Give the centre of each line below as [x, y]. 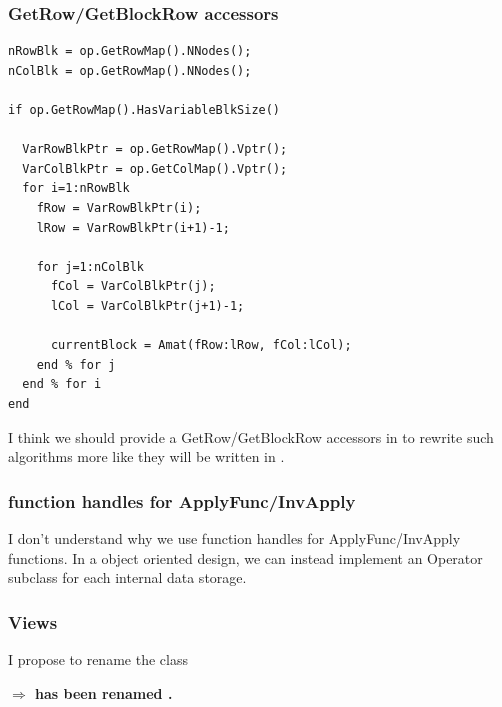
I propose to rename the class [98, 658]
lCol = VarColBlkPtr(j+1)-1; [147, 305]
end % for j [76, 364]
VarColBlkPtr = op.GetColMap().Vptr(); [155, 168]
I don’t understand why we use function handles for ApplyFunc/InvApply [234, 537]
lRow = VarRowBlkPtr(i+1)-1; [133, 227]
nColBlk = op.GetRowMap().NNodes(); [130, 70]
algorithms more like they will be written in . [146, 456]
